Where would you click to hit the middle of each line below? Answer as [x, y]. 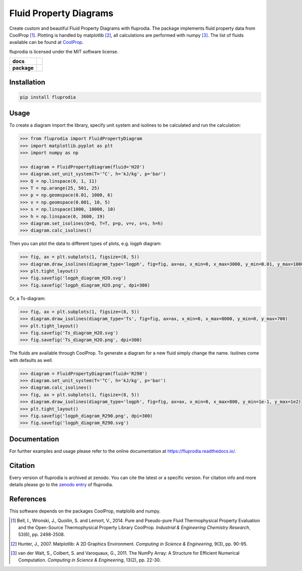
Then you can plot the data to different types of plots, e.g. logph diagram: [86, 244]
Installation [27, 82]
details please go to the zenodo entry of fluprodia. [61, 485]
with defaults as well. [31, 360]
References [28, 499]
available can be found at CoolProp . [46, 42]
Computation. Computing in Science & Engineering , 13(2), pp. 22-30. [90, 560]
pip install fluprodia [48, 97]
